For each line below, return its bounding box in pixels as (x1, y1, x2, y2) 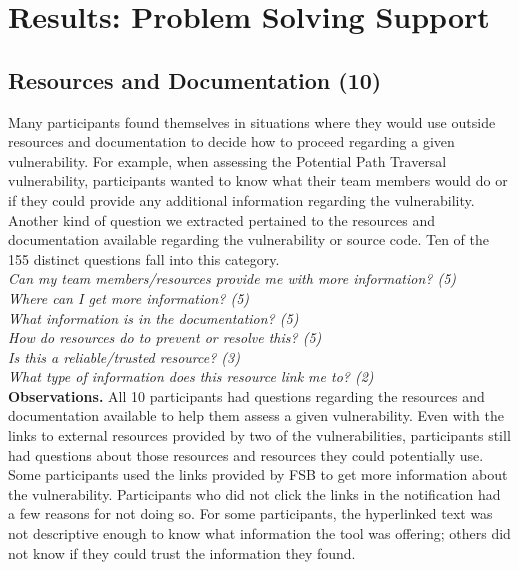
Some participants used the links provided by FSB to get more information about (8, 464, 508, 485)
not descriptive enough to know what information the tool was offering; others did (8, 523, 511, 544)
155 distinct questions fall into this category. (8, 248, 280, 269)
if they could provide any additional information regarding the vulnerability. (8, 189, 475, 210)
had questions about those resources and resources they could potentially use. (8, 444, 484, 465)
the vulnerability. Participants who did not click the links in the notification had (8, 483, 501, 504)
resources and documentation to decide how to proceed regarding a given (8, 131, 455, 152)
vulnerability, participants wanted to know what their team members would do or (8, 170, 508, 191)
